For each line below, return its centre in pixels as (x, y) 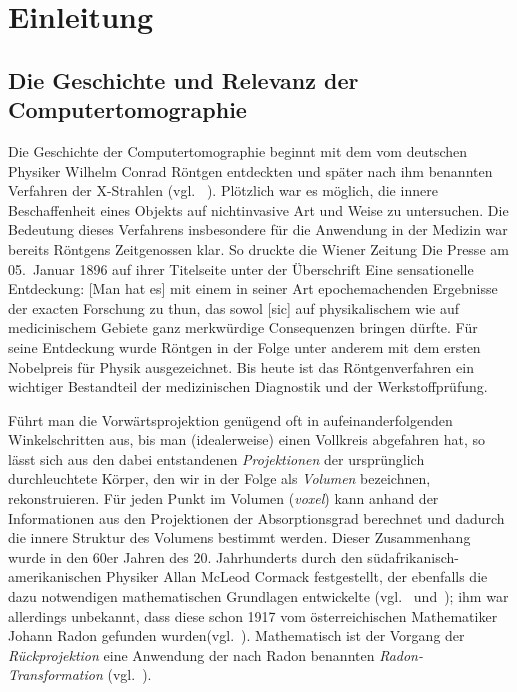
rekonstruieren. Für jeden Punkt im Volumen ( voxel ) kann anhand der (223, 498)
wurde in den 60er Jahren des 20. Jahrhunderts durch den (185, 556)
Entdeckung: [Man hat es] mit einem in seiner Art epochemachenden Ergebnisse (253, 288)
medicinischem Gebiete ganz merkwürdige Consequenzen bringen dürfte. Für (243, 327)
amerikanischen (55, 576)
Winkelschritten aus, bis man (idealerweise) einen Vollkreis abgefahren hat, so (247, 439)
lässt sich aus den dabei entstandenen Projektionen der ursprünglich (216, 458)
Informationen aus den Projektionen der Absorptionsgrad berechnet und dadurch (256, 517)
